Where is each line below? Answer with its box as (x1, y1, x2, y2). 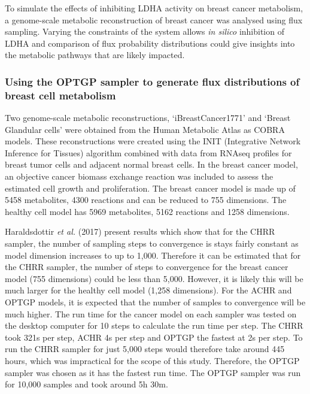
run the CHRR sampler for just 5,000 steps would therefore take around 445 (5, 343, 285, 355)
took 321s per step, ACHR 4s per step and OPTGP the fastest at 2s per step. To (5, 331, 303, 343)
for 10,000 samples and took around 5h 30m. (5, 378, 168, 390)
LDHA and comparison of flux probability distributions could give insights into (5, 37, 295, 49)
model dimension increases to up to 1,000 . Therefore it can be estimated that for (5, 248, 301, 261)
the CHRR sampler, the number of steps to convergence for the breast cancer (5, 260, 288, 273)
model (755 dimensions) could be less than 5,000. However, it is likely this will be (5, 272, 303, 284)
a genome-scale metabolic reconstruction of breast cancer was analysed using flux (5, 13, 303, 26)
